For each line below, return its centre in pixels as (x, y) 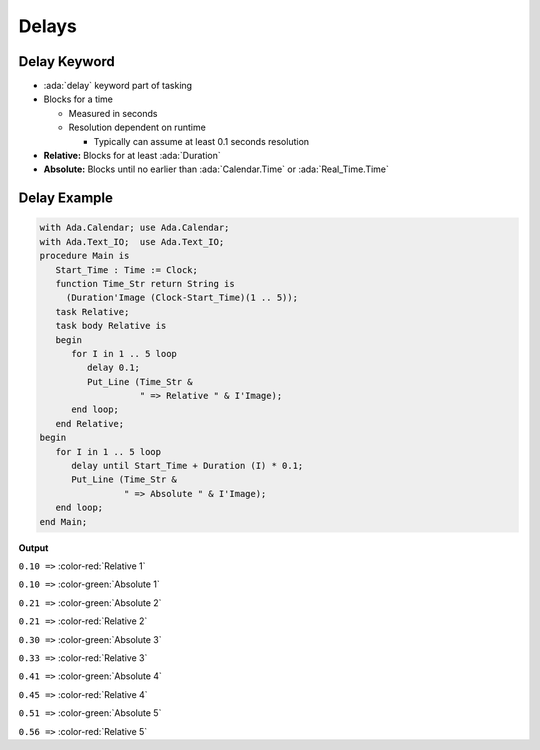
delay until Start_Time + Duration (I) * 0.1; (187, 466)
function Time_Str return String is (145, 283)
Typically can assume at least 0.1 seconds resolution (201, 141)
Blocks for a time (78, 99)
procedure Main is (84, 256)
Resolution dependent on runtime (137, 127)
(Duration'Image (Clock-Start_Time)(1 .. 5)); (182, 298)
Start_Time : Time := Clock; (127, 269)
